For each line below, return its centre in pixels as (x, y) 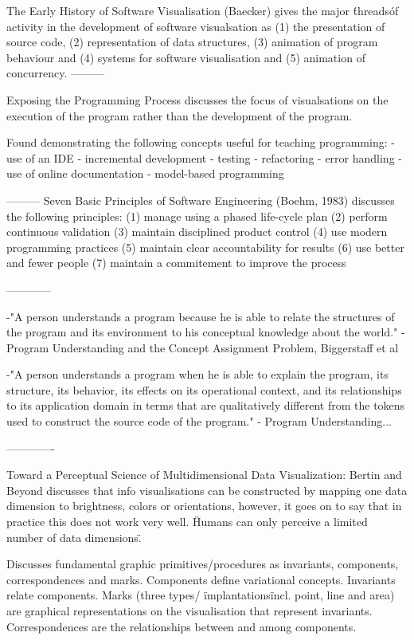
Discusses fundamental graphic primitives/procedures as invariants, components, (203, 564)
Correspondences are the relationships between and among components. (182, 626)
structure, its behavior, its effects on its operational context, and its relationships (204, 389)
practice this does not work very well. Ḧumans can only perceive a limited (187, 522)
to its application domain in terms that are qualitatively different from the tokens (206, 405)
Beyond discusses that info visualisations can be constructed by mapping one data (207, 490)
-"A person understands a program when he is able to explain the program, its (197, 374)
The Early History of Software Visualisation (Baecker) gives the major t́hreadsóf (203, 10)
